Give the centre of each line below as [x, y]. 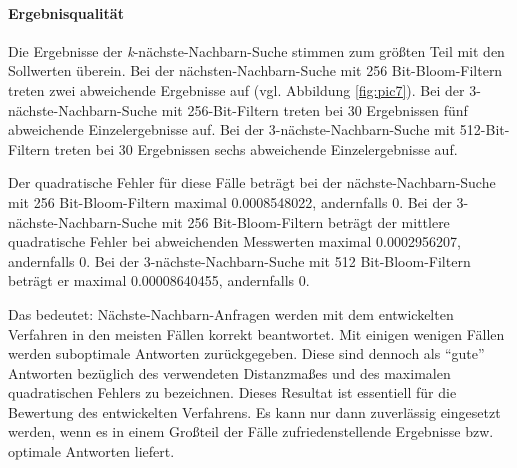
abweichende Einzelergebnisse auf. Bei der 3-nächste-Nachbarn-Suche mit [232, 129]
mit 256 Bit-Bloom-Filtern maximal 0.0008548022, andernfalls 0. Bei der [230, 201]
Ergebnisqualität [66, 12]
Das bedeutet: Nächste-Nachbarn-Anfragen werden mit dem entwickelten [231, 313]
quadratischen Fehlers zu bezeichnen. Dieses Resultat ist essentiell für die [232, 392]
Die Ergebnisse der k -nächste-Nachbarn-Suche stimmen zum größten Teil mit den [256, 50]
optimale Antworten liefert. [91, 451]
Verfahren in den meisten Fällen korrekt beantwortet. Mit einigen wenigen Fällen [256, 333]
